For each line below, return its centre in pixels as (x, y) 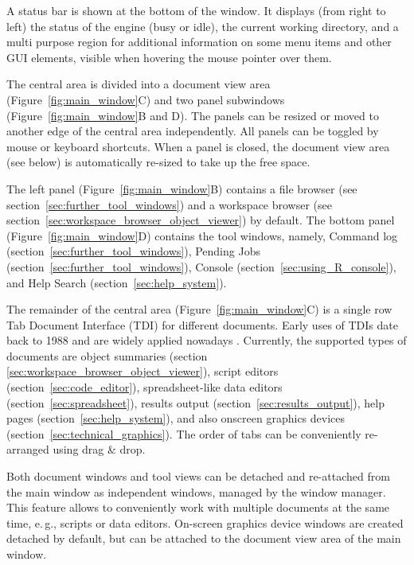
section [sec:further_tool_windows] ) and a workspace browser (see (169, 204)
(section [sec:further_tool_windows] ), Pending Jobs (133, 251)
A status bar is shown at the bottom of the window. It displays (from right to (196, 10)
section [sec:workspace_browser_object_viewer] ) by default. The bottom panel (201, 220)
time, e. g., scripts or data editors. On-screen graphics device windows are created (205, 522)
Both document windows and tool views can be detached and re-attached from (198, 476)
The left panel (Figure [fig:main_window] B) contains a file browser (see (182, 188)
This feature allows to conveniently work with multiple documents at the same (198, 507)
